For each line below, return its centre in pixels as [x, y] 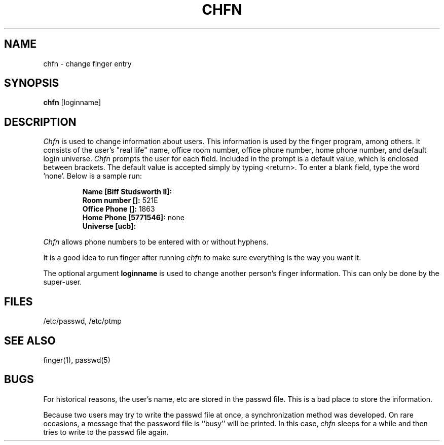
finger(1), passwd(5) [77, 360]
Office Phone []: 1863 [119, 209]
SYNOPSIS [32, 83]
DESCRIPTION [40, 122]
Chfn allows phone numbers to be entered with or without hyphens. [156, 242]
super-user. [63, 282]
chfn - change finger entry [87, 63]
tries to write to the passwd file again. [106, 432]
